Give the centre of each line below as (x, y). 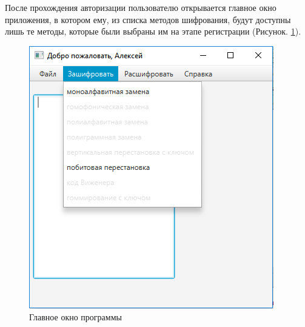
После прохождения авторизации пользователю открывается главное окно (141, 7)
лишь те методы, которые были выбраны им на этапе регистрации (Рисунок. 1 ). (153, 31)
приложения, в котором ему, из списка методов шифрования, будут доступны (148, 19)
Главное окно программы (75, 317)
